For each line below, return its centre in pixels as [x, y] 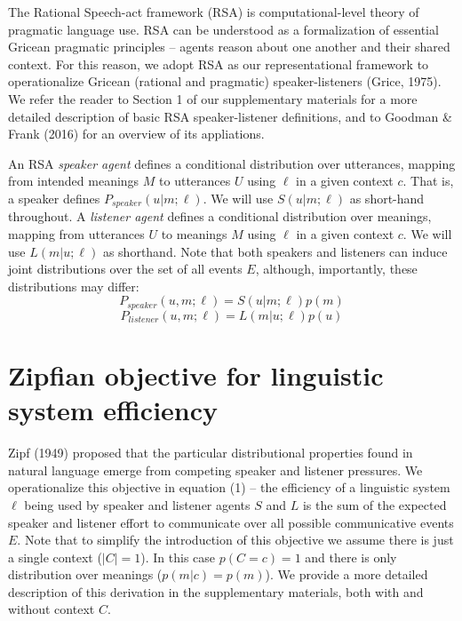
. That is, [428, 181]
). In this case [178, 557]
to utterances [195, 181]
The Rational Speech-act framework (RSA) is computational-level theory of [214, 12]
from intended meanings [74, 181]
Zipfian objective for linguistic [196, 375]
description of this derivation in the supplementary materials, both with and [216, 591]
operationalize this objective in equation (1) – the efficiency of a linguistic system [229, 487]
